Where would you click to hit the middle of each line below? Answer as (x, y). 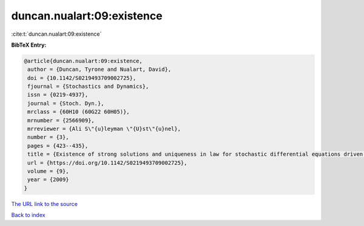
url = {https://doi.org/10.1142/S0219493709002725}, (107, 163)
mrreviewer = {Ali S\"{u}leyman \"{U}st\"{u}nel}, (104, 129)
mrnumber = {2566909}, (61, 120)
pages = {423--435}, (58, 146)
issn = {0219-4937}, (58, 95)
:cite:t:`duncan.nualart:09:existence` (56, 34)
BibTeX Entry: (29, 45)
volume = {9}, (48, 171)
